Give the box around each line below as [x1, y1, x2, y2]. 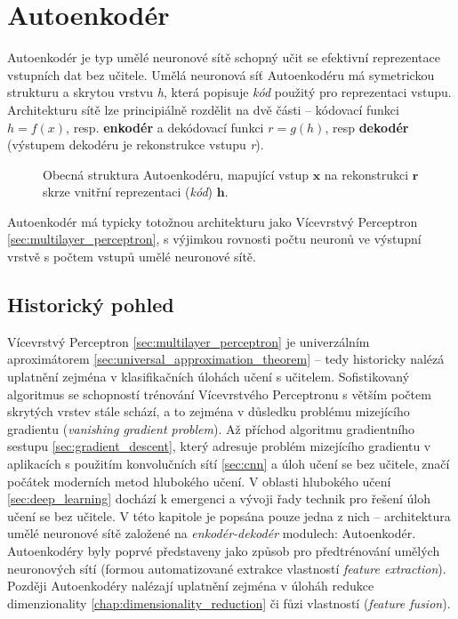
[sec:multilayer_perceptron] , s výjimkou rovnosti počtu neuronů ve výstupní [7, 229, 422, 248]
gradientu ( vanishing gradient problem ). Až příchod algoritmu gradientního [7, 419, 415, 438]
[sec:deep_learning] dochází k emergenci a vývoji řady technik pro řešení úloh [7, 489, 430, 508]
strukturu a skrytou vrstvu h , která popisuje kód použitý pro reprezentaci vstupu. [7, 83, 452, 101]
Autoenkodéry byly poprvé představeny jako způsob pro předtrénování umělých [7, 541, 440, 559]
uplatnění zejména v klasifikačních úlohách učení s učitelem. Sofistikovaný [7, 367, 410, 386]
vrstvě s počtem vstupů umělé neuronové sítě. [7, 247, 256, 266]
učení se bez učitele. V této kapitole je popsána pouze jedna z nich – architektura [7, 506, 451, 525]
